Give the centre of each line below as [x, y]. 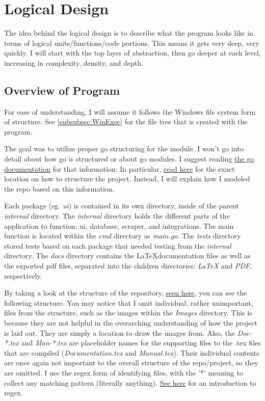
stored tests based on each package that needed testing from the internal [118, 245]
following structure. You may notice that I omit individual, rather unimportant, [129, 302]
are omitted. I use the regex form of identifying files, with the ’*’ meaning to [124, 372]
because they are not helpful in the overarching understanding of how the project [131, 322]
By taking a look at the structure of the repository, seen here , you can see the [126, 293]
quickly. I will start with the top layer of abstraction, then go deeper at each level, [132, 53]
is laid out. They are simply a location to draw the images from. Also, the [120, 332]
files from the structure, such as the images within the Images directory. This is [128, 313]
